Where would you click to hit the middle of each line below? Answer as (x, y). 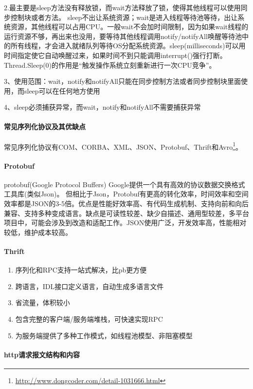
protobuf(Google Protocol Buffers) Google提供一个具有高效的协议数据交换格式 (125, 184)
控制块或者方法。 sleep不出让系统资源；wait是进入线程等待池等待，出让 (124, 17)
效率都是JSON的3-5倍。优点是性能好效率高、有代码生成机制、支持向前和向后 (126, 203)
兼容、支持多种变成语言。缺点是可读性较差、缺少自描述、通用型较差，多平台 (126, 213)
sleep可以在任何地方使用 (62, 90)
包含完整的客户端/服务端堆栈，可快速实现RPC (89, 319)
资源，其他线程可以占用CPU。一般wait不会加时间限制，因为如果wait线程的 (129, 27)
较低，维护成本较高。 (38, 232)
